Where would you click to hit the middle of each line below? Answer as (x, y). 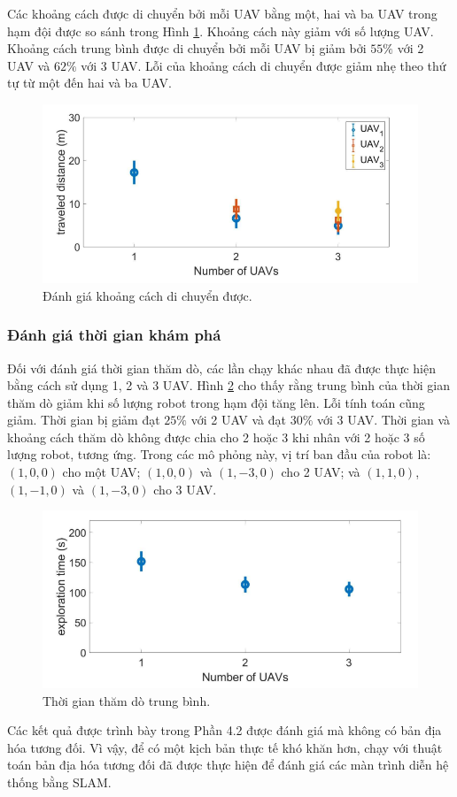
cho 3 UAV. (185, 489)
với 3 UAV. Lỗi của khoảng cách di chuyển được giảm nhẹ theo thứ (263, 65)
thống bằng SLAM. (59, 782)
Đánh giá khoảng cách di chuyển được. (147, 295)
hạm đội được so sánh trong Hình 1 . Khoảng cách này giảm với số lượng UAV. (221, 31)
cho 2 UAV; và (321, 472)
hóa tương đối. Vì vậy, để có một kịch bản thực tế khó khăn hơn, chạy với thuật (225, 747)
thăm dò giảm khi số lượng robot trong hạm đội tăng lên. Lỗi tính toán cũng (216, 402)
